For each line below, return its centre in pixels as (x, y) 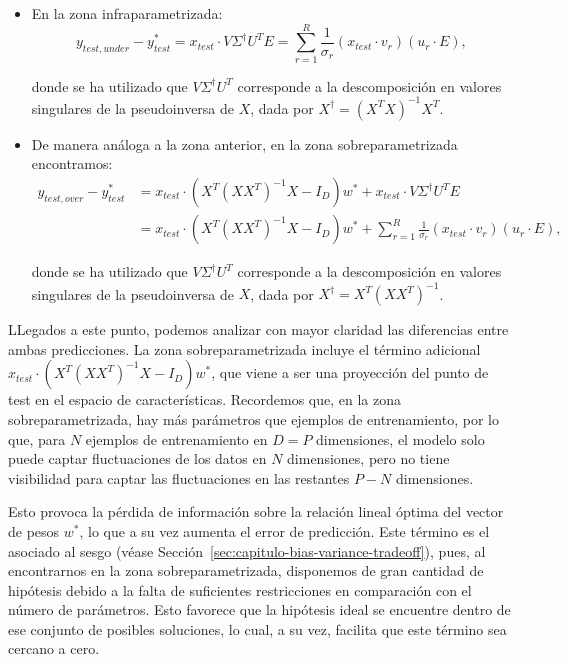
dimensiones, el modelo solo (400, 438)
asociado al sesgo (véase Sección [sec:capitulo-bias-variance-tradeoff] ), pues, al (247, 550)
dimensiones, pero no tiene (368, 458)
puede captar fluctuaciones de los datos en (137, 458)
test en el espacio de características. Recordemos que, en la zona (204, 399)
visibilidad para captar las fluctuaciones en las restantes (179, 477)
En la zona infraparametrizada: (127, 13)
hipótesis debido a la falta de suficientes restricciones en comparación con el (240, 589)
